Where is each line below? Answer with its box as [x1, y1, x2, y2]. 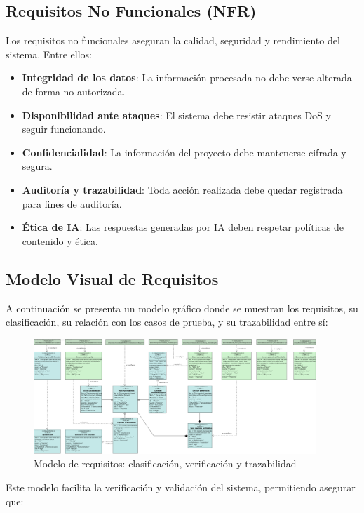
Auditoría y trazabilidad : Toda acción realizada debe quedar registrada [22, 182, 343, 196]
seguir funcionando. [22, 121, 106, 136]
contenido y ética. [22, 233, 98, 248]
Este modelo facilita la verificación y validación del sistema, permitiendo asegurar [6, 479, 356, 494]
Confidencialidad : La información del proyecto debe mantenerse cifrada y [22, 145, 346, 159]
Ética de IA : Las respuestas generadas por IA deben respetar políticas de [22, 220, 344, 234]
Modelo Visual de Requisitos [6, 267, 219, 289]
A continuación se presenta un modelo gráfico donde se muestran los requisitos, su [6, 300, 358, 315]
